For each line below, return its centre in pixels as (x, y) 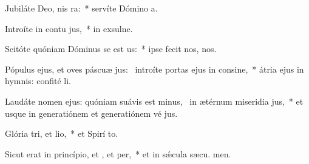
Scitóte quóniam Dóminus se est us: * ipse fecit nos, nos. (111, 49)
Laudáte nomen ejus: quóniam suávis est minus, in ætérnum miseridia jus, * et (154, 101)
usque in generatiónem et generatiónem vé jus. (91, 113)
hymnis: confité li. (38, 81)
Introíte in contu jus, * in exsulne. (69, 28)
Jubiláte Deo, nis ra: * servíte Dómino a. (81, 8)
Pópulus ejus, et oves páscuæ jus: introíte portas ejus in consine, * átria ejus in (154, 69)
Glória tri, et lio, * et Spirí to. (62, 133)
